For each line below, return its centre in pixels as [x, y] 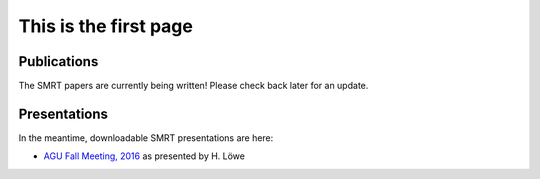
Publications [58, 61]
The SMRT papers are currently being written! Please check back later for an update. [193, 86]
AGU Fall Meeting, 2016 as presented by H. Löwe [144, 156]
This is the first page [106, 26]
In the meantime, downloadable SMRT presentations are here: [146, 137]
